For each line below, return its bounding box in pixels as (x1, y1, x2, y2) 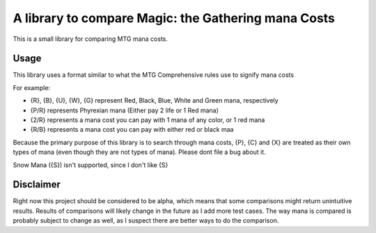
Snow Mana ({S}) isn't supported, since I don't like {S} (13, 160, 169, 169)
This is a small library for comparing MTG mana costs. (13, 35, 169, 43)
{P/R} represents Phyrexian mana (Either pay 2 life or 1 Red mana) (30, 106, 219, 114)
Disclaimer (13, 179, 61, 191)
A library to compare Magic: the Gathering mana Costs (13, 10, 336, 26)
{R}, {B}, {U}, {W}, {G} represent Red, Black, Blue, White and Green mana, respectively (30, 96, 279, 105)
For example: (13, 83, 51, 92)
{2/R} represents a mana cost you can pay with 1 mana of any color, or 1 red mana (30, 116, 265, 124)
